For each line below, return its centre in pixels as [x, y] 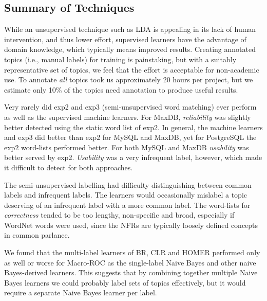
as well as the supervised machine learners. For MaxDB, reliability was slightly [128, 117]
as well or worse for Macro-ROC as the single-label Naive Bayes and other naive [130, 262]
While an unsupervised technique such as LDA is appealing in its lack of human [130, 29]
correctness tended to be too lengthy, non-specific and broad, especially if [119, 215]
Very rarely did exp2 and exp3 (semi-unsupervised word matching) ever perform [130, 107]
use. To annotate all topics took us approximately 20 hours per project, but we [129, 79]
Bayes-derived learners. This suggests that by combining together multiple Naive [131, 272]
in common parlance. [37, 235]
